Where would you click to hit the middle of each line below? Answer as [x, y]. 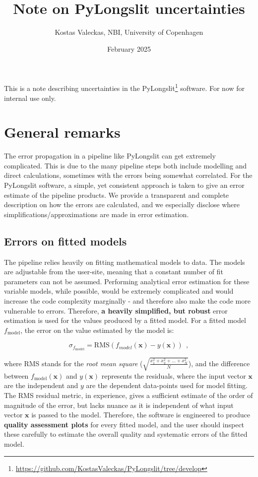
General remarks [62, 132]
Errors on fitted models [65, 241]
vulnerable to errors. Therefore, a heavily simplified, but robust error [116, 310]
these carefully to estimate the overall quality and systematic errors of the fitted [126, 434]
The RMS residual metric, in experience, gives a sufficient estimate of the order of [129, 395]
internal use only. [30, 98]
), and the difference [219, 363]
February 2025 [129, 48]
